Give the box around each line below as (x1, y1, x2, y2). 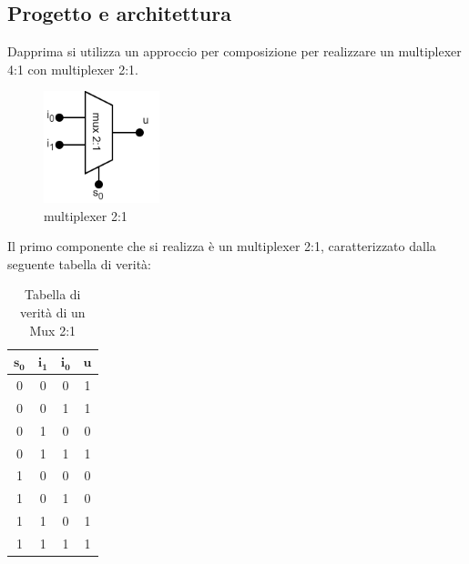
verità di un (19, 303, 86, 322)
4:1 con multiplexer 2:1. (7, 59, 138, 78)
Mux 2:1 (29, 320, 76, 339)
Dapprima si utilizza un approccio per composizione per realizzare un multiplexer (7, 42, 462, 61)
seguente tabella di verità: (7, 254, 152, 273)
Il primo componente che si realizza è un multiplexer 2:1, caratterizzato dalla (7, 237, 436, 256)
